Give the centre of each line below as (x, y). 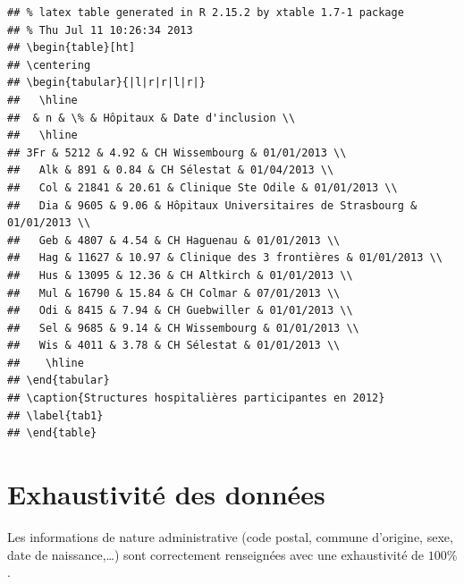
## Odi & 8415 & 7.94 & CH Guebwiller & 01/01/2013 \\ (180, 311)
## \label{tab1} (55, 415)
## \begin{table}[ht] (72, 48)
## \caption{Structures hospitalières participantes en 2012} (196, 398)
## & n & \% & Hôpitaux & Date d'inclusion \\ (152, 118)
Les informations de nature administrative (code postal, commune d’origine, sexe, (230, 536)
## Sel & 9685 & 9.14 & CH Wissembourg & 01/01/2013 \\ (183, 328)
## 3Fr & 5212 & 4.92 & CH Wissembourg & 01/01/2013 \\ (177, 152)
